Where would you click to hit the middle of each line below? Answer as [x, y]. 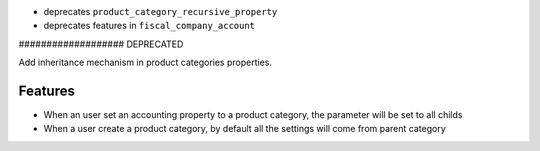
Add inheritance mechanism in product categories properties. [145, 62]
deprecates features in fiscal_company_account [149, 26]
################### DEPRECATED [101, 44]
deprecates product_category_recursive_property [160, 11]
